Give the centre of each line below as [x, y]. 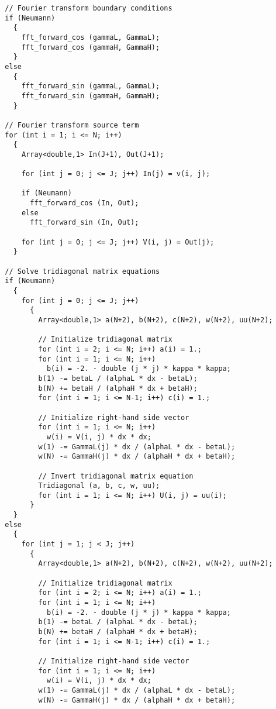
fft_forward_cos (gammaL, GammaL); [91, 37]
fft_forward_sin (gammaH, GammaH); [91, 96]
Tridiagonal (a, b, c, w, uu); [99, 486]
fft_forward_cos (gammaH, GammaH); [91, 47]
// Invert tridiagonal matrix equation [116, 476]
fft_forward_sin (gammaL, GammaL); [91, 86]
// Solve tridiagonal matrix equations [82, 271]
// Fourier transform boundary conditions [89, 8]
